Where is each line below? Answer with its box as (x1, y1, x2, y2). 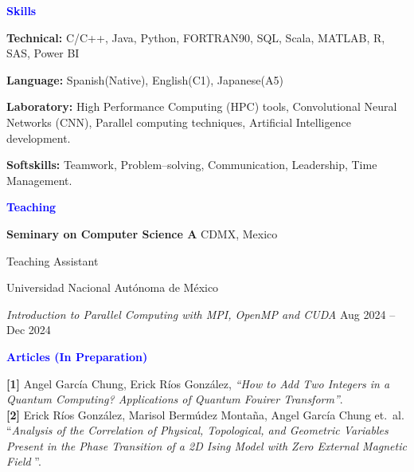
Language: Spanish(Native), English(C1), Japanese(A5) (6, 71, 283, 88)
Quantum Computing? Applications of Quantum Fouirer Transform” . (6, 391, 343, 407)
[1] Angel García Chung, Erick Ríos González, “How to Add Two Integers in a (6, 375, 390, 391)
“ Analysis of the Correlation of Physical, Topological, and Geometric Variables (6, 422, 389, 439)
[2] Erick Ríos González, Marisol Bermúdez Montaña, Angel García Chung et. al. (6, 406, 404, 423)
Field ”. (6, 453, 41, 470)
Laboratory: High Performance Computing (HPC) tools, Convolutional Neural (6, 98, 397, 115)
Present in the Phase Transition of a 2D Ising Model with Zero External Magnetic (6, 437, 407, 454)
